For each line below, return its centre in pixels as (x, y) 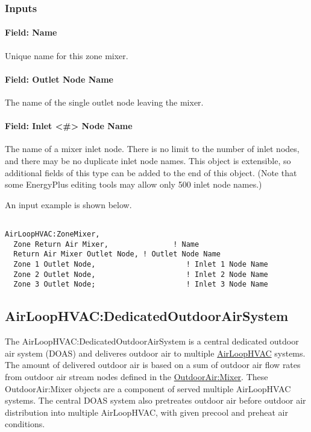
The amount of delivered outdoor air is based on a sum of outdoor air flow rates (153, 365)
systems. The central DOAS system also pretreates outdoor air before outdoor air (155, 400)
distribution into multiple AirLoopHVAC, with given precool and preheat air (146, 412)
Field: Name (31, 32)
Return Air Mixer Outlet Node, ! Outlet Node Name (117, 254)
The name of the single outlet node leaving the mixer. (104, 102)
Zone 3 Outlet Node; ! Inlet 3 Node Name (141, 284)
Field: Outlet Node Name (59, 79)
